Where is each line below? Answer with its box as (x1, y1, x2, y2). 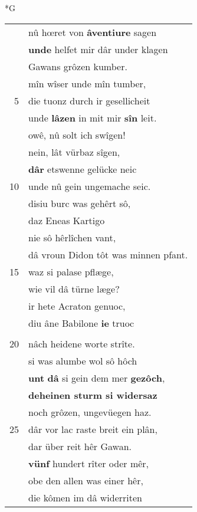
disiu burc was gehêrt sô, (28, 196, 131, 210)
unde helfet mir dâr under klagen (28, 42, 168, 56)
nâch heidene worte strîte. (28, 336, 135, 350)
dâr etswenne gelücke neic (28, 162, 137, 176)
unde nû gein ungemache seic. (28, 179, 151, 193)
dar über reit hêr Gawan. (28, 439, 132, 453)
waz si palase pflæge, (28, 264, 114, 278)
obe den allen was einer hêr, (28, 473, 143, 487)
